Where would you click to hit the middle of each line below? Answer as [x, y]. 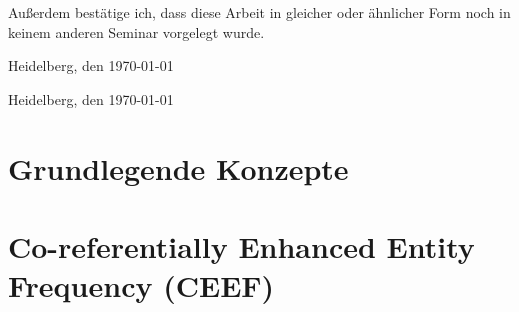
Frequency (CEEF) [141, 285]
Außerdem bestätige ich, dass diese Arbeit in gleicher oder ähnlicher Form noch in [259, 12]
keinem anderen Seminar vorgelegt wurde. [136, 31]
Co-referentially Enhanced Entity [241, 245]
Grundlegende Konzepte [178, 167]
